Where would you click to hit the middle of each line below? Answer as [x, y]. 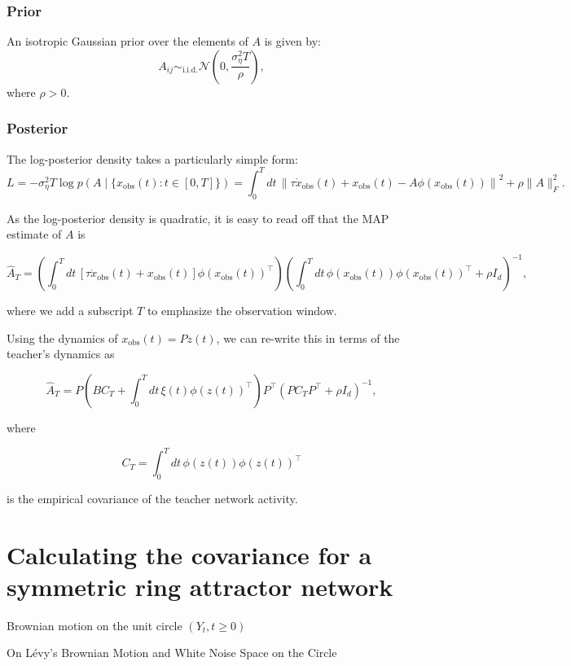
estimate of [34, 234]
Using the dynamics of [62, 337]
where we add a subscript [70, 311]
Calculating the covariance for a [189, 554]
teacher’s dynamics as [61, 354]
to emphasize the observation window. [242, 311]
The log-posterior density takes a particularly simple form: [152, 158]
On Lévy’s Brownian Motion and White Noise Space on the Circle [172, 653]
